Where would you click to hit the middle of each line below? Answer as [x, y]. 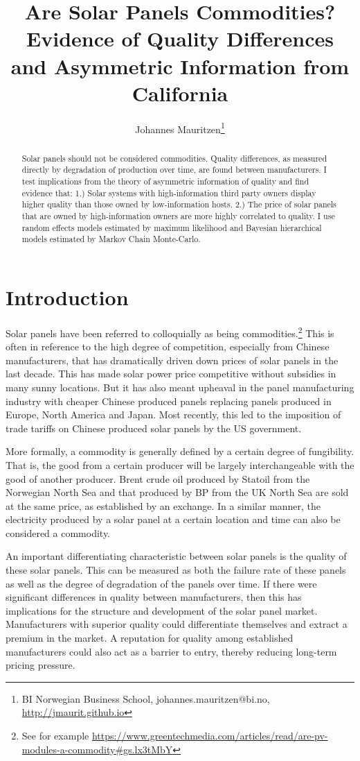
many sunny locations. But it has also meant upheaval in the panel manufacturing [180, 387]
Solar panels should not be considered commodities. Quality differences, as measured [174, 158]
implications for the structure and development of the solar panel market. [162, 610]
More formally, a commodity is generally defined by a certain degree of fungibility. [180, 451]
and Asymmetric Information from [180, 66]
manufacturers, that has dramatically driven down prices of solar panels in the [172, 360]
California [180, 93]
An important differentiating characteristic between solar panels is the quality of [176, 556]
